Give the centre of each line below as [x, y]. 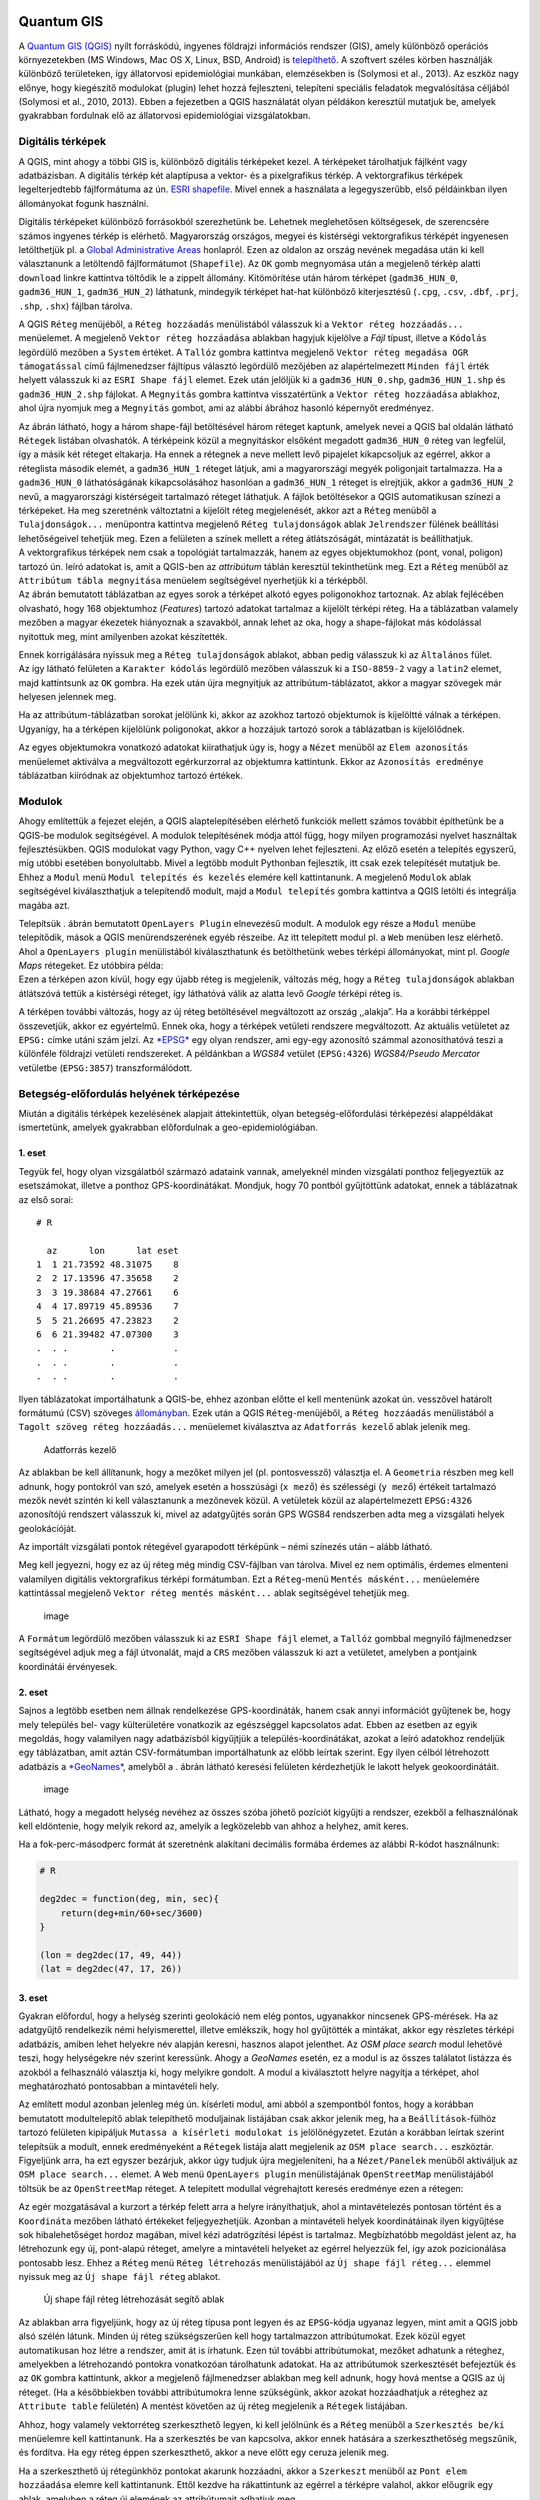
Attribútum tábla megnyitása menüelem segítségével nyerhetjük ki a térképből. [193, 580]
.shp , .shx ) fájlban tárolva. [75, 306]
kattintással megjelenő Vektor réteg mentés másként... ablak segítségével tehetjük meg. [214, 1593]
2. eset [33, 1692]
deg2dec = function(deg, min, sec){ [129, 1899]
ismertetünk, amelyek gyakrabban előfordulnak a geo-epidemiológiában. [168, 1127]
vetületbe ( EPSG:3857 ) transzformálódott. [105, 1067]
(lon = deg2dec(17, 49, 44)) [111, 1954]
